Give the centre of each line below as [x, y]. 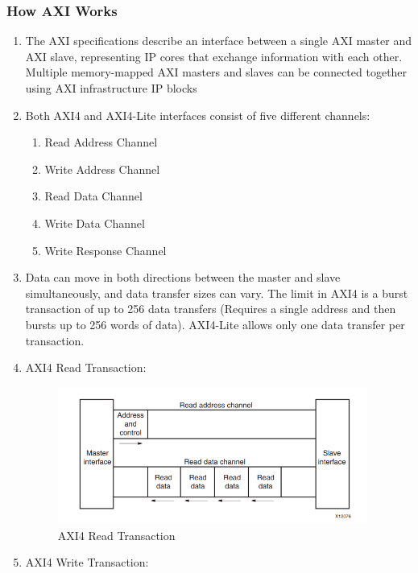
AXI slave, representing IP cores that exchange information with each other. [214, 56]
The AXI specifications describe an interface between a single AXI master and [218, 41]
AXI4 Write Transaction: [87, 562]
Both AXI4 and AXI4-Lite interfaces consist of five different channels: [198, 115]
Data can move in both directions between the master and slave [183, 277]
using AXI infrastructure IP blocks [111, 88]
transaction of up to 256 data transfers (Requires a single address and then [211, 309]
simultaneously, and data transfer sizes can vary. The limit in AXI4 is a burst [217, 293]
